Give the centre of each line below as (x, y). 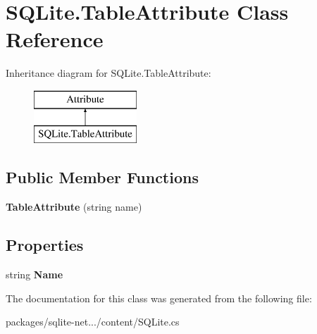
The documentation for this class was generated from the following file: (159, 298)
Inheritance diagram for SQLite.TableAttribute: (108, 73)
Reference (55, 39)
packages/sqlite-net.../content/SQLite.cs (93, 322)
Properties (45, 245)
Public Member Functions (102, 177)
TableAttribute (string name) (74, 207)
